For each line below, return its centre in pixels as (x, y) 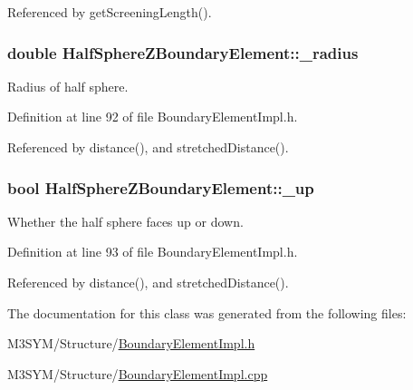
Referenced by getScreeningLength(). (110, 12)
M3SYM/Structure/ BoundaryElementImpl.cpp (138, 373)
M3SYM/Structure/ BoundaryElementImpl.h (131, 343)
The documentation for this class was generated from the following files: (207, 312)
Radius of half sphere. (68, 86)
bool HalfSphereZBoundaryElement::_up (161, 187)
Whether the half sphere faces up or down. (125, 221)
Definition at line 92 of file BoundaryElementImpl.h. (153, 117)
